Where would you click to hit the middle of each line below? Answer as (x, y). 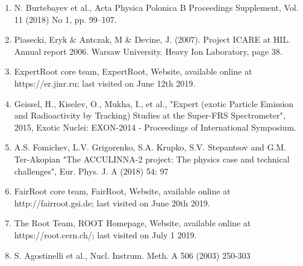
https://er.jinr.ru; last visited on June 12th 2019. (105, 83)
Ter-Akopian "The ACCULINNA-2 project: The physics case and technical (152, 159)
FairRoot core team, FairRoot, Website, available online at (122, 191)
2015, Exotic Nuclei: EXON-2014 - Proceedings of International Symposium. (155, 127)
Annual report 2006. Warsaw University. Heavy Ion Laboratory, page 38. (148, 51)
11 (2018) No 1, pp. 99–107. (65, 19)
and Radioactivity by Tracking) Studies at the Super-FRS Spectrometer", (150, 115)
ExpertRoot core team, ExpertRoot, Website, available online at (133, 71)
